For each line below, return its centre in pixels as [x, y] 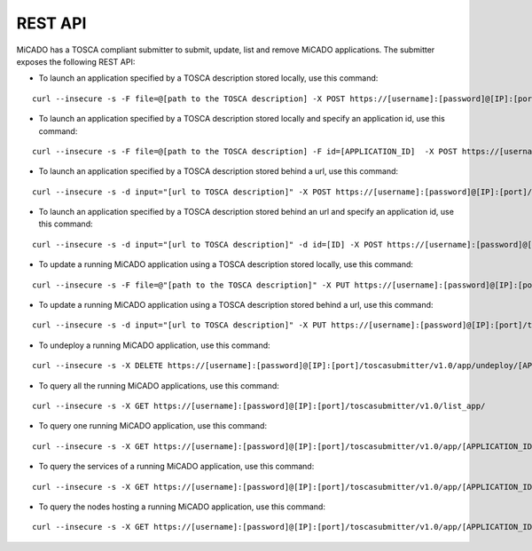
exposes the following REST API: [76, 61]
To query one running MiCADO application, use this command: [153, 426]
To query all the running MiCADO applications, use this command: [159, 385]
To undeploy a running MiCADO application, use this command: [154, 345]
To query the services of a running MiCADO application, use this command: [176, 467]
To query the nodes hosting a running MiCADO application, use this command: [182, 507]
